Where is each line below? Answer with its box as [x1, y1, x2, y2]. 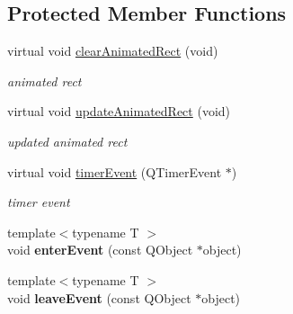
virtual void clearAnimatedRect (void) [7, 41, 218, 60]
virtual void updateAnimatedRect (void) [7, 102, 231, 121]
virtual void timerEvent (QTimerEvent [7, 162, 222, 181]
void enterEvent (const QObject [7, 240, 193, 259]
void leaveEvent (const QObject [7, 288, 191, 307]
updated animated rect [7, 131, 128, 150]
